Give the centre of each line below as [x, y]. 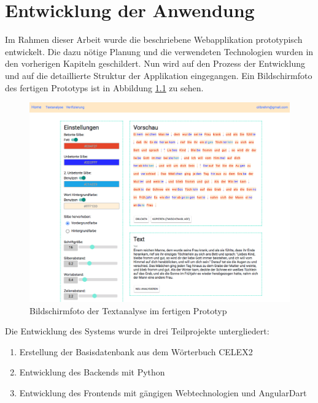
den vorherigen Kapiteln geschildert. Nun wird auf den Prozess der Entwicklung [155, 63]
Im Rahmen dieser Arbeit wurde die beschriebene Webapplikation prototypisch [154, 40]
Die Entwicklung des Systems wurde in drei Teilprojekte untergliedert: [137, 331]
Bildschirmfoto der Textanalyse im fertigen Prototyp [128, 310]
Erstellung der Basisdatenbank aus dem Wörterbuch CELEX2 [136, 351]
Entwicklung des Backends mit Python [92, 372]
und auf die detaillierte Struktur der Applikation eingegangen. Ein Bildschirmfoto [159, 75]
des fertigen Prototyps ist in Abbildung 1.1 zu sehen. [104, 87]
